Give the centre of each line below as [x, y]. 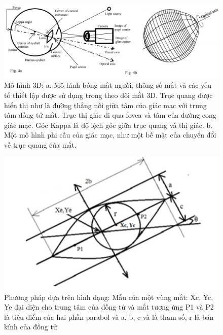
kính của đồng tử [31, 327]
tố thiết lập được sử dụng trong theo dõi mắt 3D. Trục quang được [108, 95]
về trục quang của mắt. [40, 144]
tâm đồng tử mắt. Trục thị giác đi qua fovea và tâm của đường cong [110, 115]
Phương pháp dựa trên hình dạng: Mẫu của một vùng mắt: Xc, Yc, [109, 297]
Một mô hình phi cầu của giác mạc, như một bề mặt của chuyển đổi [110, 135]
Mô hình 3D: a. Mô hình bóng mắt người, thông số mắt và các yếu [108, 85]
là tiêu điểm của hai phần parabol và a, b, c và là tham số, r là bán [109, 316]
